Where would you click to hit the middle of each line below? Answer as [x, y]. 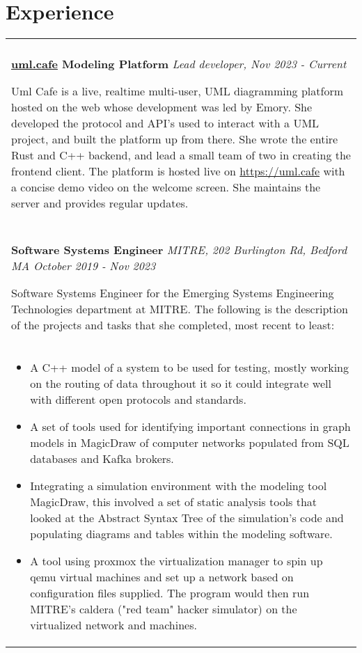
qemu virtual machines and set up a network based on [162, 577]
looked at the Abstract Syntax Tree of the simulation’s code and [187, 518]
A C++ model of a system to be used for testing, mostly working [190, 368]
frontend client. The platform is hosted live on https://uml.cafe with [178, 171]
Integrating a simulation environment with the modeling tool [179, 486]
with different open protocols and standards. [138, 400]
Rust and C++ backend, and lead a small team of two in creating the [181, 155]
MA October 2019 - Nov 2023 [84, 266]
